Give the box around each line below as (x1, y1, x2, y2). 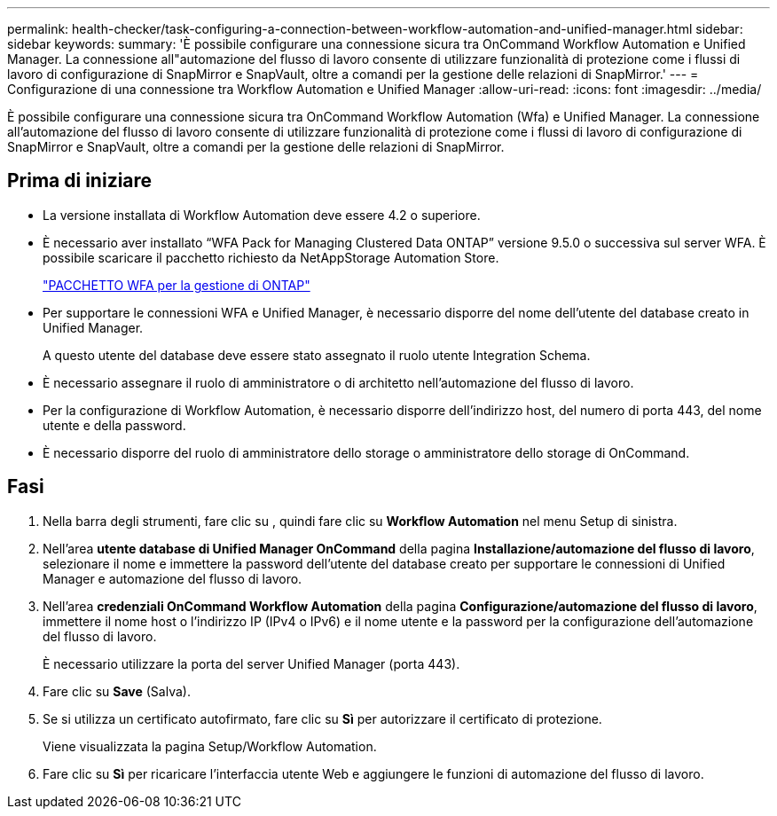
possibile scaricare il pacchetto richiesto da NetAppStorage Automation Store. (43, 249, 499, 265)
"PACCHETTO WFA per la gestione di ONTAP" (43, 277, 310, 293)
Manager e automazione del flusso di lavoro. (43, 570, 302, 586)
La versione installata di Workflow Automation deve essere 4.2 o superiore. (43, 207, 481, 223)
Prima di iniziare (7, 169, 153, 192)
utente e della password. (43, 417, 186, 433)
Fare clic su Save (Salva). (43, 683, 191, 699)
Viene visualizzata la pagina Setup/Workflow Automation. (43, 738, 377, 754)
